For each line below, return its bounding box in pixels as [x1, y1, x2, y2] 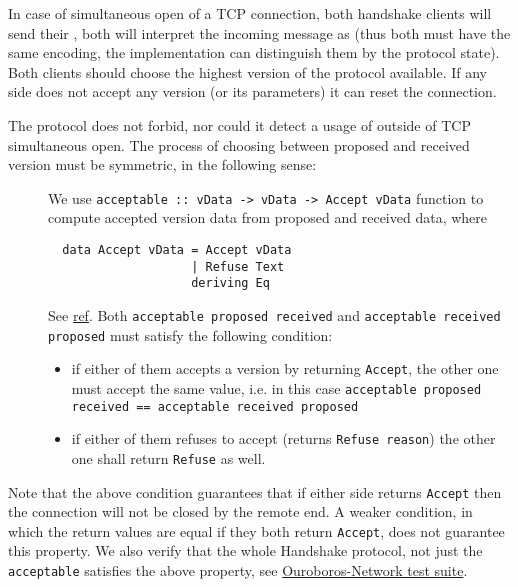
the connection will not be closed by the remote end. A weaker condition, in [8, 501, 473, 522]
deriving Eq [191, 276, 270, 291]
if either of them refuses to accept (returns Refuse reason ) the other [71, 428, 496, 449]
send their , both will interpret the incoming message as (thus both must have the [8, 22, 511, 43]
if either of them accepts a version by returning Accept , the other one [71, 358, 499, 379]
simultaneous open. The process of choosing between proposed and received [8, 134, 470, 155]
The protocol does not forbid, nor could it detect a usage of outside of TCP [8, 114, 471, 135]
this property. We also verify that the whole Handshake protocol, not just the [8, 540, 483, 561]
